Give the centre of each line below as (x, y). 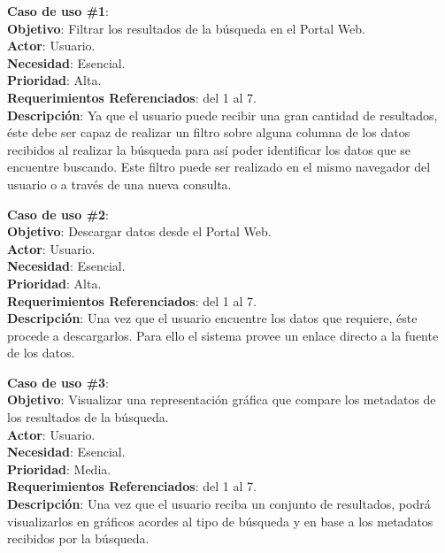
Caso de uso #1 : (58, 11)
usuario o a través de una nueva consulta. (119, 184)
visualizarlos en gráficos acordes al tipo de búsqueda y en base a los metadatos (220, 521)
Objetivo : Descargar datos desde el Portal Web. (139, 231)
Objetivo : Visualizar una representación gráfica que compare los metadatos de (222, 399)
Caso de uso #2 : (58, 214)
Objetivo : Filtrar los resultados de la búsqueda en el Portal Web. (186, 28)
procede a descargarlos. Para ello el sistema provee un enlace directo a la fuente (223, 335)
